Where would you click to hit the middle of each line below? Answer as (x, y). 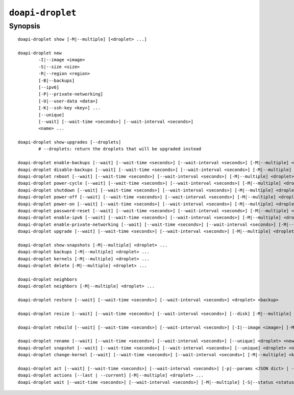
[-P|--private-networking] (71, 94)
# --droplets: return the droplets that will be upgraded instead (120, 149)
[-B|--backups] (57, 80)
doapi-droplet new (40, 53)
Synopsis (25, 26)
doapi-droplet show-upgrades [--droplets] (70, 142)
